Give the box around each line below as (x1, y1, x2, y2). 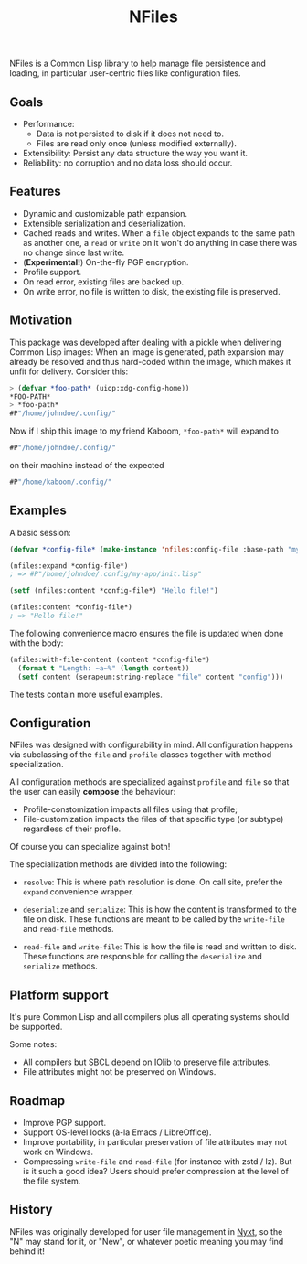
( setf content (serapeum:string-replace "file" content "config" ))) (17, 672, 284, 681)
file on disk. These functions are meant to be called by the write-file (22, 914, 285, 925)
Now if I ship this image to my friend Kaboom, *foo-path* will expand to (9, 425, 279, 436)
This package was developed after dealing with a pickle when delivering (9, 337, 281, 348)
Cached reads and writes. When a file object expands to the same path (22, 227, 295, 239)
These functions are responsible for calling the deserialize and (22, 951, 262, 962)
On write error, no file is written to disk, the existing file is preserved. (22, 285, 281, 296)
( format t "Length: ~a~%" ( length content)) (17, 663, 190, 673)
